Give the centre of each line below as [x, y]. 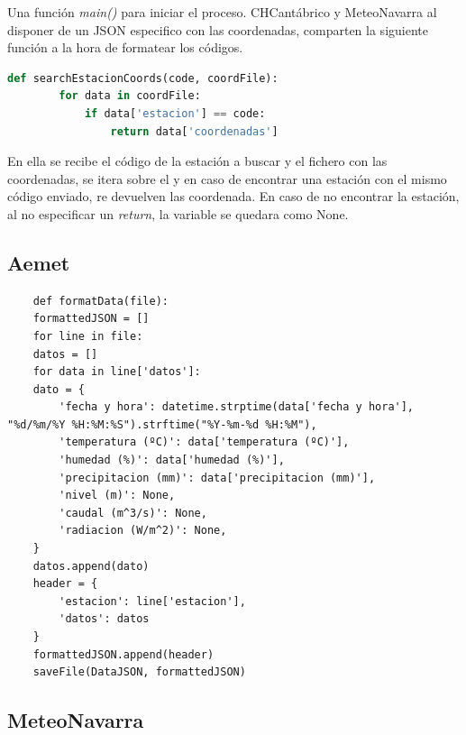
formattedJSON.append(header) [123, 654]
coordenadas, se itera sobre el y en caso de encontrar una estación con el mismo [227, 178]
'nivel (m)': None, [117, 496]
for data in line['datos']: [117, 372]
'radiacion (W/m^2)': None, [143, 531]
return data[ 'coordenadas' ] [194, 131]
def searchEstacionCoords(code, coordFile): [143, 78]
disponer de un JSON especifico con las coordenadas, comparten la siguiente [218, 29]
